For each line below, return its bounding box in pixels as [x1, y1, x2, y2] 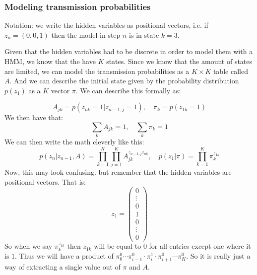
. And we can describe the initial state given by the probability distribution [9, 75, 239, 86]
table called [213, 66, 248, 76]
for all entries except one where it [149, 241, 251, 251]
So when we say [4, 241, 53, 251]
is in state [129, 29, 159, 40]
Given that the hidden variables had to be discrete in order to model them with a [4, 46, 253, 57]
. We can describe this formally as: [75, 85, 181, 95]
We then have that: [4, 112, 63, 123]
